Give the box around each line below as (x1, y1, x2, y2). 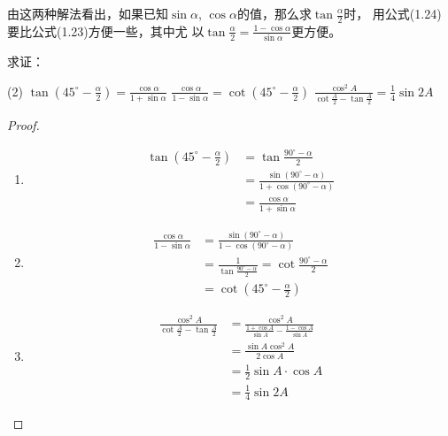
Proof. (7, 116, 40, 134)
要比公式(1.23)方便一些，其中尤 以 (7, 21, 205, 40)
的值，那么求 (236, 4, 312, 22)
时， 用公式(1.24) (344, 4, 442, 22)
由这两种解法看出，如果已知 (7, 4, 168, 22)
